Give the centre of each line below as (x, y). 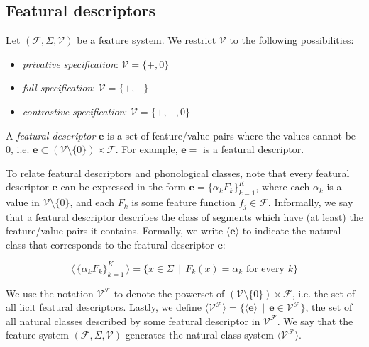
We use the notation (50, 293)
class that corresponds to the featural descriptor (110, 244)
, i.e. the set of (323, 293)
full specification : (59, 87)
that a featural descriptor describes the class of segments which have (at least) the (184, 216)
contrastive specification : (75, 111)
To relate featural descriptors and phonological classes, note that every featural (178, 172)
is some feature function (183, 202)
